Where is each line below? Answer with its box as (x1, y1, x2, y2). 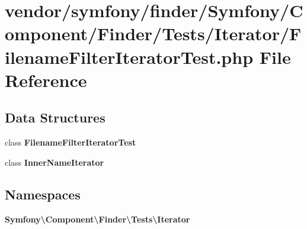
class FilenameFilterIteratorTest (5, 136, 136, 149)
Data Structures (5, 108, 105, 127)
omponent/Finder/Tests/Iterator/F (5, 21, 302, 46)
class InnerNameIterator (5, 156, 104, 168)
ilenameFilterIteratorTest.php (5, 44, 254, 69)
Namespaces (5, 185, 81, 203)
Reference (5, 67, 87, 92)
